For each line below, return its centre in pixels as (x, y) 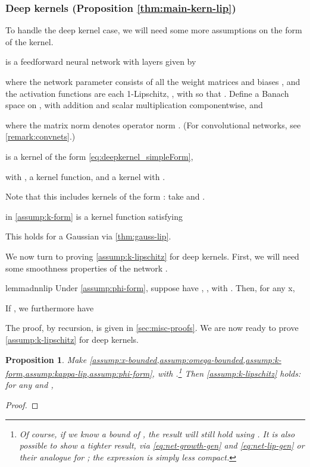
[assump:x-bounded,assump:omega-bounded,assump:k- (185, 359)
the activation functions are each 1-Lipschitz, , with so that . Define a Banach (147, 93)
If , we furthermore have (50, 307)
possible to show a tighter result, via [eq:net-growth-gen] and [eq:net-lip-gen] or (162, 445)
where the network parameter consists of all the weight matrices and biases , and (153, 81)
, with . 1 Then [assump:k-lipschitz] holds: (226, 372)
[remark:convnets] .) (40, 136)
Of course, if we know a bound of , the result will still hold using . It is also (157, 433)
